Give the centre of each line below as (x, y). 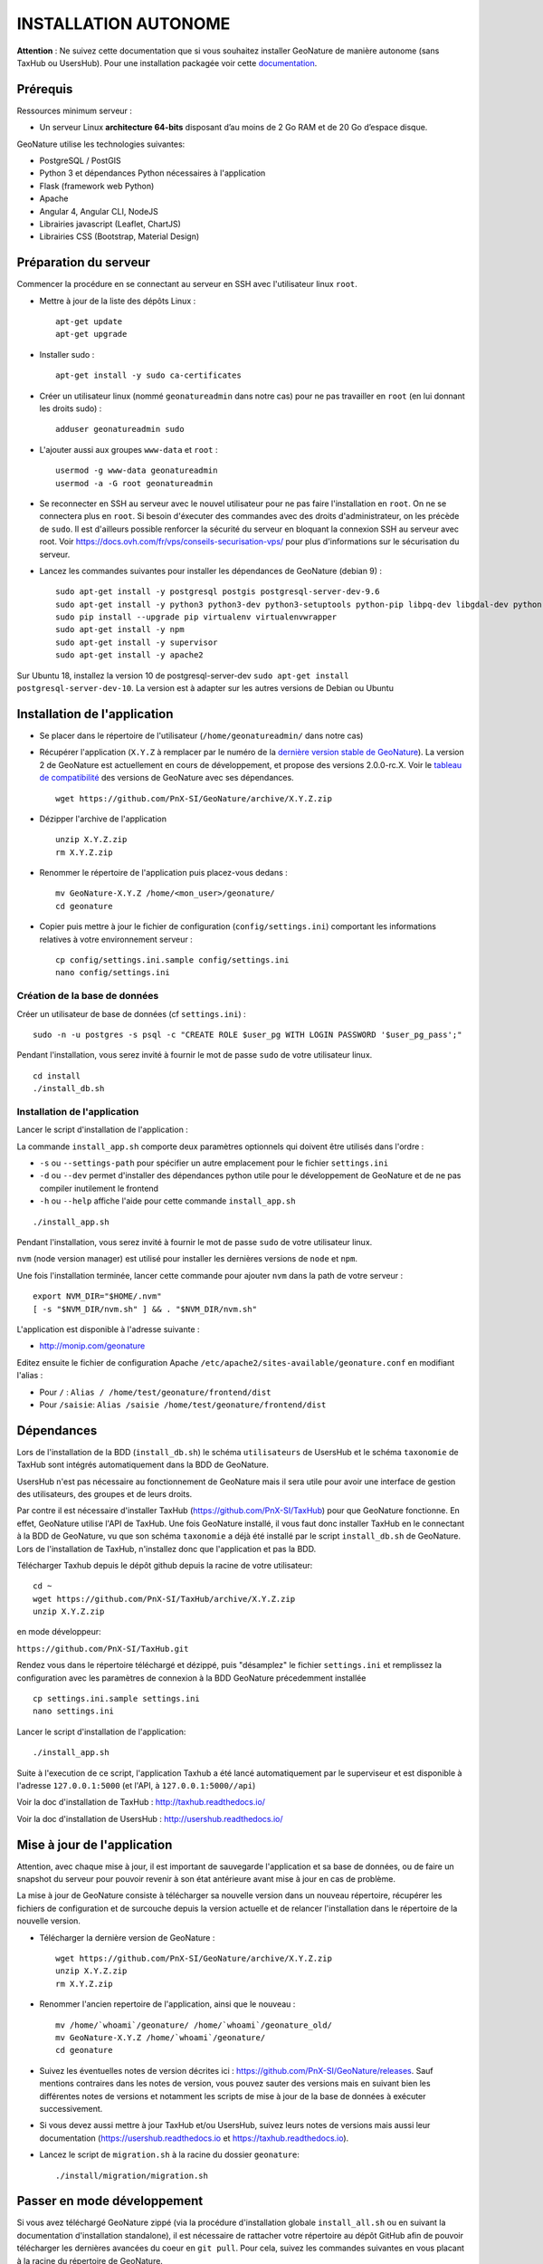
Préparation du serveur (84, 263)
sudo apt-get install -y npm (120, 630)
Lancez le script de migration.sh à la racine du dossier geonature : (170, 2154)
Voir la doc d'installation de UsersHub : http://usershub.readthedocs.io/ (150, 1818)
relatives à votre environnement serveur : (116, 939)
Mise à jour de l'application (95, 1844)
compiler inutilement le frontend (99, 1188)
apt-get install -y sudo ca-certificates (148, 375)
